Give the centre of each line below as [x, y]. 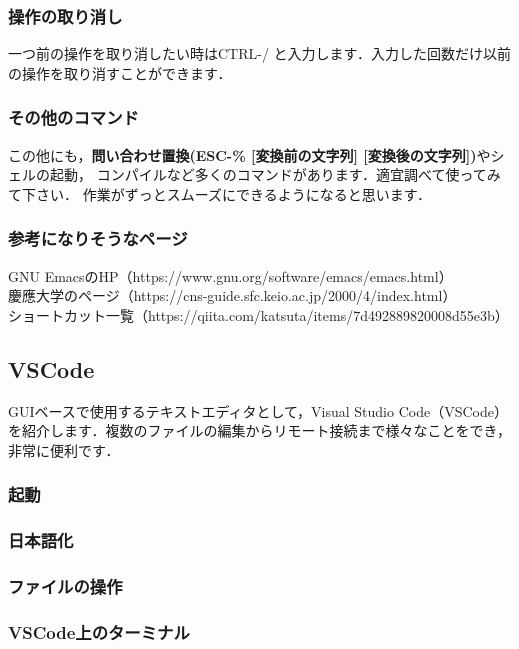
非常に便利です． [64, 449]
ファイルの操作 [65, 586]
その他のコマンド [73, 117]
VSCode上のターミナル [99, 631]
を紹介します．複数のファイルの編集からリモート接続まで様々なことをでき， [260, 430]
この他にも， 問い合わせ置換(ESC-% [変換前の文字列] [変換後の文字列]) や [249, 154]
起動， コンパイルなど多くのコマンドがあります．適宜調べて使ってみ [275, 174]
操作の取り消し [65, 15]
